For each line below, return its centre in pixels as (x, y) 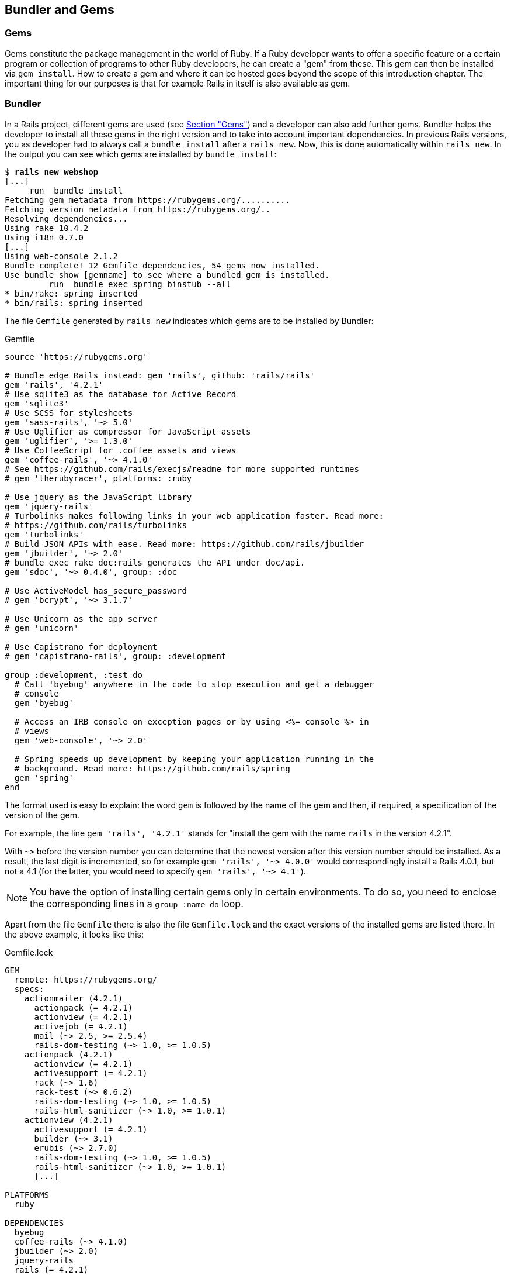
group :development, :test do (74, 675)
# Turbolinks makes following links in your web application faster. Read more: (194, 516)
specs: (29, 989)
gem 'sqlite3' (37, 403)
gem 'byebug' (44, 703)
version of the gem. (42, 815)
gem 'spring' (44, 778)
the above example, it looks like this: (74, 934)
